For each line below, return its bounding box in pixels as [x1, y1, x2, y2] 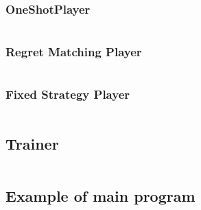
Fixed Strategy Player [5, 86, 130, 103]
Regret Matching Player [5, 43, 142, 60]
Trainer [5, 133, 59, 154]
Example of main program [5, 185, 196, 207]
